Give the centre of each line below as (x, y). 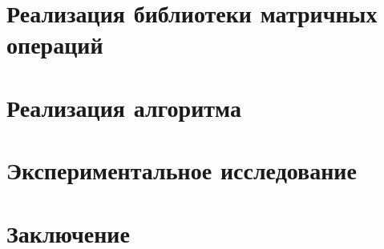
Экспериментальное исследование (182, 170)
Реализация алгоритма (124, 107)
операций (55, 44)
